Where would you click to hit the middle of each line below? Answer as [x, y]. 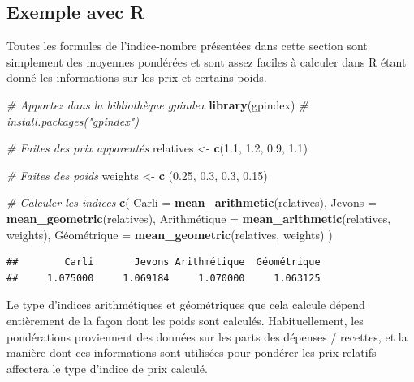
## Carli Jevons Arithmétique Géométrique [164, 262]
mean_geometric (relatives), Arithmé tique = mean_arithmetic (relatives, [199, 218]
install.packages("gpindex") [73, 120]
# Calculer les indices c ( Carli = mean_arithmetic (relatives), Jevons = [192, 202]
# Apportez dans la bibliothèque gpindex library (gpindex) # [157, 104]
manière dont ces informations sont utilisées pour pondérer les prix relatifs [192, 352]
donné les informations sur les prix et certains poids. [137, 77]
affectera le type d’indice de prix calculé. [107, 368]
